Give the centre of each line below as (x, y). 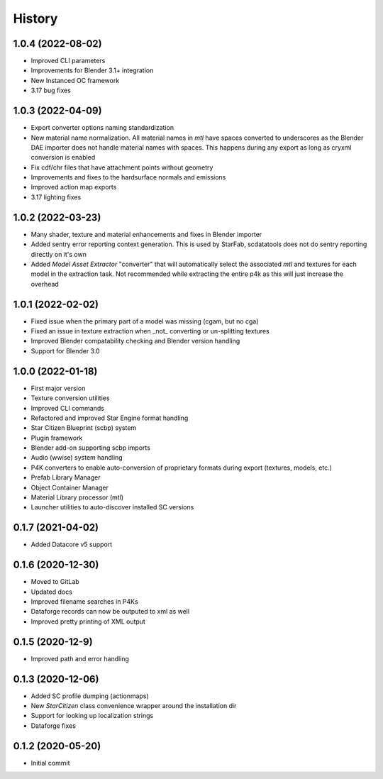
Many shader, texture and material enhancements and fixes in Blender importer (146, 234)
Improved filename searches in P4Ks (84, 602)
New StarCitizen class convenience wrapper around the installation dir (134, 705)
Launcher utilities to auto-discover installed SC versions (112, 507)
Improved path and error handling (80, 658)
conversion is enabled (63, 158)
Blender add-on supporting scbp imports (90, 448)
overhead (45, 284)
